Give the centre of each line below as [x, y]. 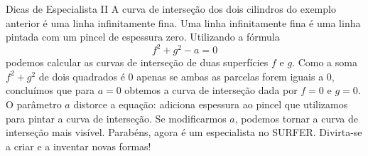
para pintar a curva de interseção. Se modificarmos [116, 118]
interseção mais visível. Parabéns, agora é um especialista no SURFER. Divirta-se [184, 132]
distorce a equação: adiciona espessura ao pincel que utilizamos [211, 104]
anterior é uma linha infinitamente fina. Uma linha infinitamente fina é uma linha [183, 22]
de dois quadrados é [82, 76]
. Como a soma [325, 62]
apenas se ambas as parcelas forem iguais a [230, 76]
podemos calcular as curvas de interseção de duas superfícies [137, 62]
